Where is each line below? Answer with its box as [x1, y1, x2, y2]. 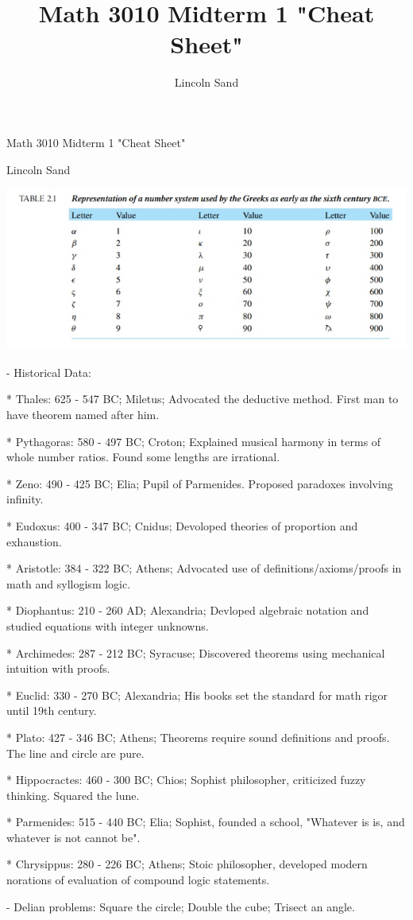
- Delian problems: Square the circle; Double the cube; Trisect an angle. [6, 898, 355, 914]
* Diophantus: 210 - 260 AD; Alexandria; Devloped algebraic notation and [6, 602, 369, 619]
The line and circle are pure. [6, 744, 145, 761]
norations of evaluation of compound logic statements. [6, 871, 270, 888]
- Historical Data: [6, 363, 91, 380]
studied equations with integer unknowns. [6, 617, 209, 634]
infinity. [6, 491, 44, 507]
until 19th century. [6, 702, 97, 719]
